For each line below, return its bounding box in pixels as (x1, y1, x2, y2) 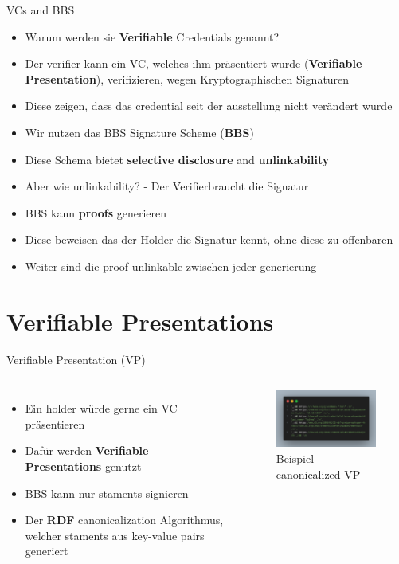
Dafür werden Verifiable (25, 442, 149, 459)
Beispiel (276, 450, 315, 467)
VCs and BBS (6, 2, 75, 18)
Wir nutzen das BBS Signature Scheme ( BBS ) (25, 123, 254, 140)
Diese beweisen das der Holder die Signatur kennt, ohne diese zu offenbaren (25, 231, 393, 248)
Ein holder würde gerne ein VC (25, 400, 178, 417)
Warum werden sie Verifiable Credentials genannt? (25, 28, 280, 45)
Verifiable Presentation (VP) (6, 351, 146, 367)
